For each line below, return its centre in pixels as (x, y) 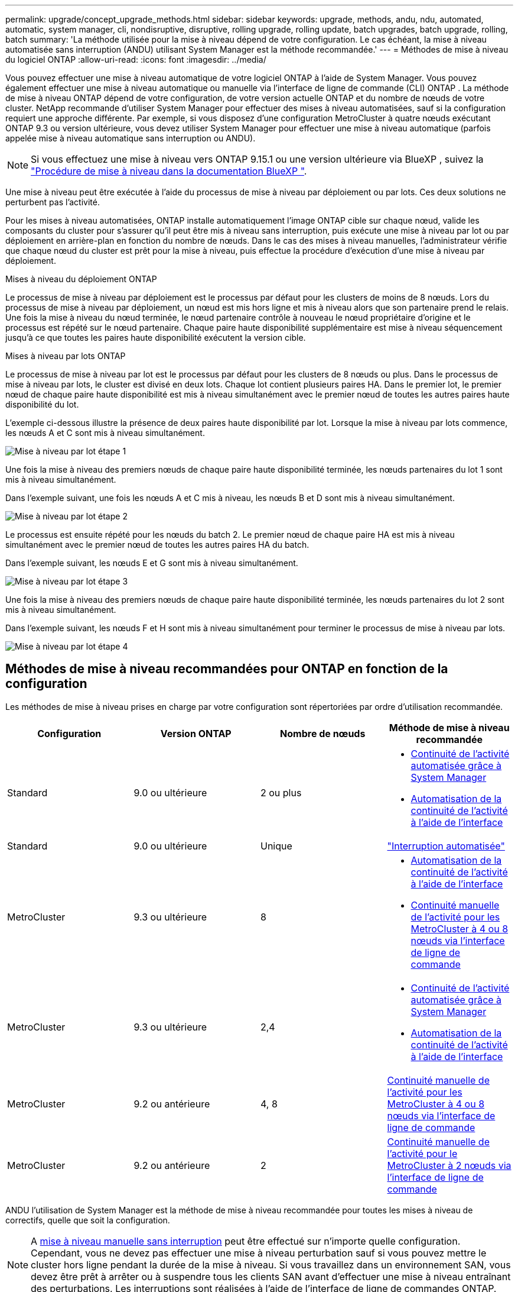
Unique (276, 846)
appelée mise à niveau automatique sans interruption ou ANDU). (131, 138)
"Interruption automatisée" (446, 846)
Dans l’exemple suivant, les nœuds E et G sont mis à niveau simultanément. (152, 563)
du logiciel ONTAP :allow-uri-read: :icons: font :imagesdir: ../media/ (136, 59)
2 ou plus (281, 792)
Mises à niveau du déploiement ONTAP (81, 279)
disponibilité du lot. (42, 404)
